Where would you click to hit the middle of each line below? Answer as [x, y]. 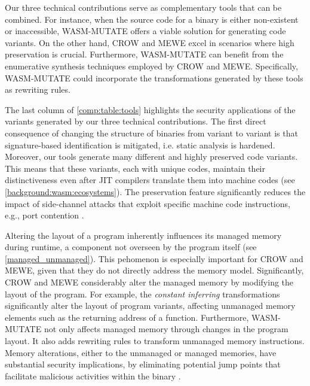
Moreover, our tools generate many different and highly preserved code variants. [151, 156]
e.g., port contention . [44, 215]
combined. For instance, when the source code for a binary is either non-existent [152, 19]
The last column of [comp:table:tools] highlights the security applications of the [150, 109]
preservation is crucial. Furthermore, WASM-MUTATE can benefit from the [144, 54]
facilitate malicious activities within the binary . [93, 376]
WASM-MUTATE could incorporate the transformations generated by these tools [154, 77]
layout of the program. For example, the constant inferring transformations [142, 294]
